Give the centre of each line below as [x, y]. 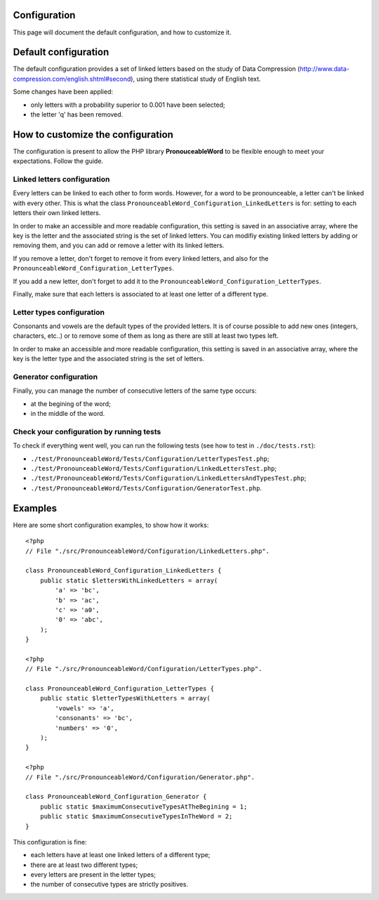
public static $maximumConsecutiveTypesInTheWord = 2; [136, 816]
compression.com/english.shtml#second [72, 79]
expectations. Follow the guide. [58, 161]
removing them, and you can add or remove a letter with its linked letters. [119, 245]
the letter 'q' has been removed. [77, 114]
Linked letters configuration [61, 179]
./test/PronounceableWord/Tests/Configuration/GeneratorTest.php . [146, 488]
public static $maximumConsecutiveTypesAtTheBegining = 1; [144, 807]
